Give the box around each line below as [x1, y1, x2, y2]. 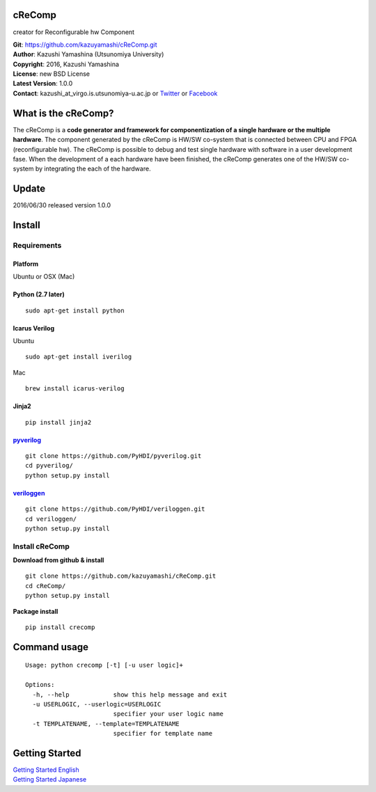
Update [13, 183, 46, 195]
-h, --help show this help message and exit [32, 690, 228, 699]
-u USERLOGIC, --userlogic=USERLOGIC [32, 700, 162, 708]
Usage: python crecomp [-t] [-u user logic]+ [25, 661, 184, 670]
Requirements [13, 241, 62, 251]
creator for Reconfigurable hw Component [13, 28, 135, 36]
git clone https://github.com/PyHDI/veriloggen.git [25, 505, 205, 513]
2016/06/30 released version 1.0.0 [13, 201, 111, 209]
